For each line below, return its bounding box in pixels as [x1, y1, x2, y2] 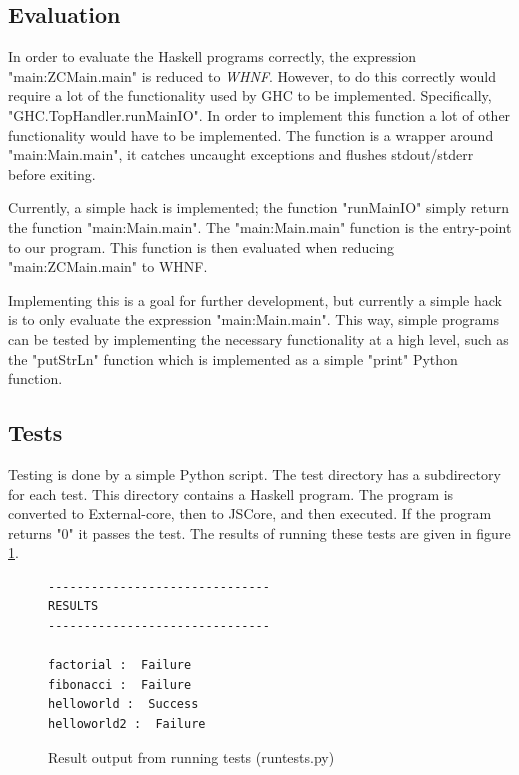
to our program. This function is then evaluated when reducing [8, 236, 395, 257]
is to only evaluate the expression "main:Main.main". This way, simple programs [8, 309, 499, 330]
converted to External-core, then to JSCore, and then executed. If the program [8, 503, 492, 524]
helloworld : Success [48, 697, 199, 712]
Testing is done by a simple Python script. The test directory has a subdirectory [8, 463, 501, 484]
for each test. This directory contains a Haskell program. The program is [8, 483, 454, 504]
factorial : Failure [48, 658, 192, 673]
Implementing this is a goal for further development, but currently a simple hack [8, 289, 502, 310]
